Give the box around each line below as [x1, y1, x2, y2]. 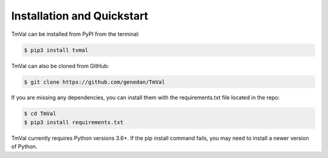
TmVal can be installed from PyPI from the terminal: [11, 30, 140, 38]
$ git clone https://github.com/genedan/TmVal [24, 78, 165, 85]
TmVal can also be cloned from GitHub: [11, 62, 109, 69]
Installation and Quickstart [11, 9, 149, 22]
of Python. [11, 143, 38, 150]
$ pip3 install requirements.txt [24, 118, 124, 126]
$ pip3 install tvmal [24, 46, 89, 53]
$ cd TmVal [24, 110, 56, 117]
